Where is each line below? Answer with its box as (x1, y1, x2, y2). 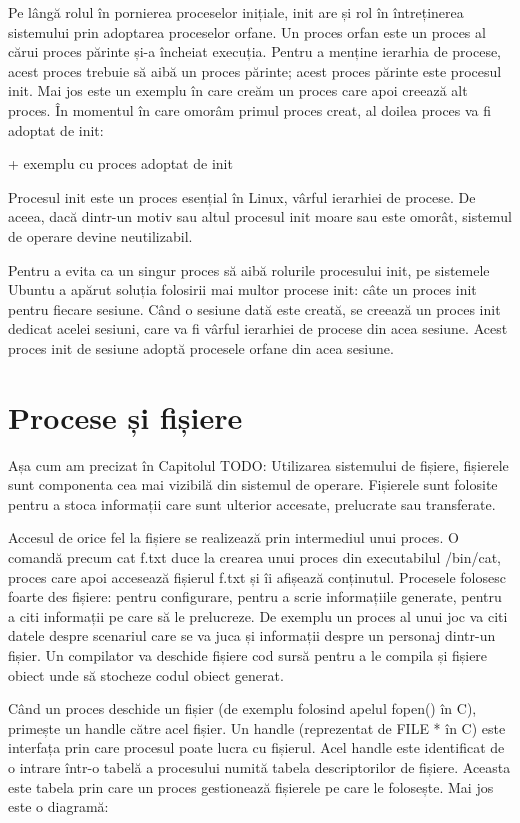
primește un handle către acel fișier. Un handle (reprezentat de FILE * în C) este (8, 717, 506, 738)
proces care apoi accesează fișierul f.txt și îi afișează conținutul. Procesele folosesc (8, 566, 506, 587)
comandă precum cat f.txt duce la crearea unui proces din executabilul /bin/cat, (8, 547, 501, 567)
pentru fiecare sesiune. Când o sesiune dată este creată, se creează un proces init (8, 298, 501, 319)
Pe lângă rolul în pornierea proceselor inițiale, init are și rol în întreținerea (8, 2, 464, 22)
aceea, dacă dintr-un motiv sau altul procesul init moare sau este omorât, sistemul (8, 206, 512, 227)
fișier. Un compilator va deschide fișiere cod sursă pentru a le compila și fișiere (8, 644, 488, 665)
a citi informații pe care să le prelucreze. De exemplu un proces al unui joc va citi (8, 605, 508, 626)
